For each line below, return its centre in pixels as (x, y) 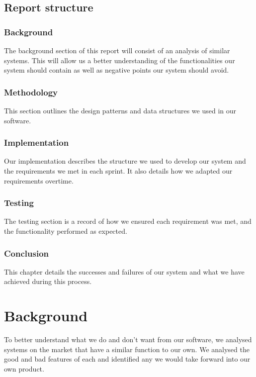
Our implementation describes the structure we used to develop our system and (125, 161)
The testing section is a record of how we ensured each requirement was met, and (128, 221)
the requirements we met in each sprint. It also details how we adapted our (118, 171)
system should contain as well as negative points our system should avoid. (117, 70)
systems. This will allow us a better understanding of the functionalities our (120, 60)
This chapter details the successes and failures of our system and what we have (124, 271)
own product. (24, 368)
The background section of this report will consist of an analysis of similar (117, 50)
